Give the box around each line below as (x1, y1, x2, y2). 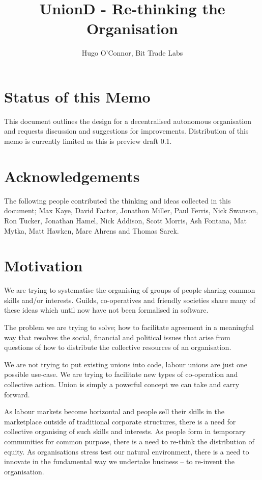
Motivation (4, 255, 83, 276)
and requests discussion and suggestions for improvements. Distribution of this (4, 125, 249, 136)
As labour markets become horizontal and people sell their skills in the (4, 406, 224, 417)
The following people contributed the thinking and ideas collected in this (4, 195, 231, 206)
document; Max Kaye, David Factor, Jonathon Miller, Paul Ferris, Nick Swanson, (4, 205, 258, 216)
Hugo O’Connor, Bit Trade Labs (81, 47, 183, 58)
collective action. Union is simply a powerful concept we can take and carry (4, 379, 240, 389)
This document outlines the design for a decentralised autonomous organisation (4, 115, 251, 126)
